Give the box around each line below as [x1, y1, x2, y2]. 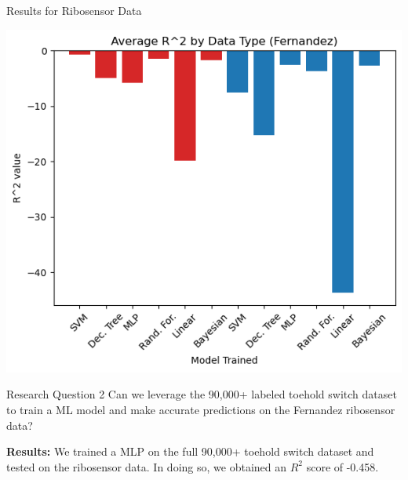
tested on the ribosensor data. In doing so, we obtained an [6, 458, 286, 475]
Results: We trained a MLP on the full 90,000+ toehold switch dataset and [6, 443, 374, 460]
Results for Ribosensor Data [6, 2, 142, 18]
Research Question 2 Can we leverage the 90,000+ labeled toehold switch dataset [6, 386, 397, 402]
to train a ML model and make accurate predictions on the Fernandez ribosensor [6, 402, 395, 418]
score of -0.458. [306, 458, 379, 475]
